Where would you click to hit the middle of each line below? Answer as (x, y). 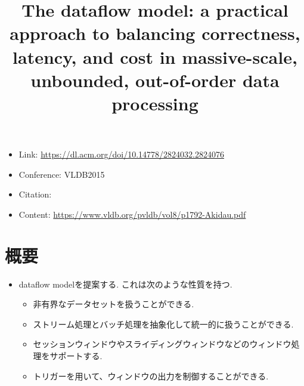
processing (155, 103)
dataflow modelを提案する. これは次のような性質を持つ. (125, 284)
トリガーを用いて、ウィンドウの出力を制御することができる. (151, 376)
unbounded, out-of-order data (155, 80)
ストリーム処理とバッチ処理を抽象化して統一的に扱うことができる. (163, 324)
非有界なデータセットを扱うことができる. (114, 304)
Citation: (35, 194)
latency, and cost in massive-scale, (155, 56)
